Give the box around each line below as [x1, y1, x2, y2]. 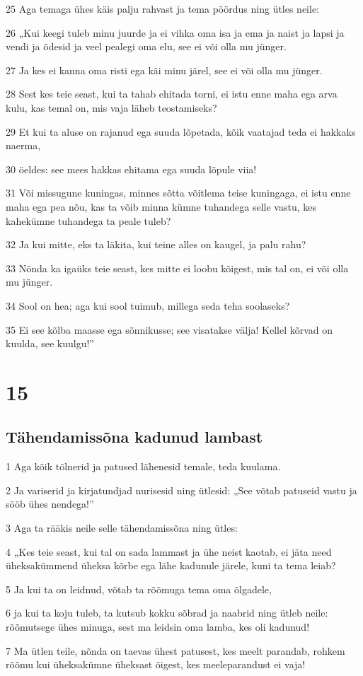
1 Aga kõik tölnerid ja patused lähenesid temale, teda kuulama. [6, 459, 281, 474]
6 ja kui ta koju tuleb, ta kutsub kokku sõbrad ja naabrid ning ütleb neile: [6, 605, 328, 620]
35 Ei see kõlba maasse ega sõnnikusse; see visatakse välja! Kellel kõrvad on [6, 322, 333, 337]
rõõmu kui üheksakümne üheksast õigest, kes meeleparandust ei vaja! [6, 657, 306, 672]
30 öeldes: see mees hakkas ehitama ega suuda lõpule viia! [6, 161, 257, 176]
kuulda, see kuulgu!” [6, 336, 94, 351]
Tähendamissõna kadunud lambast [6, 426, 263, 448]
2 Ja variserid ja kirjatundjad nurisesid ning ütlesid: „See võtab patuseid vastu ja [6, 482, 357, 497]
